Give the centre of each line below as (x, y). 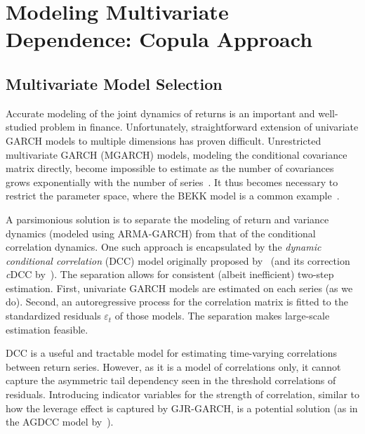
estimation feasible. (47, 329)
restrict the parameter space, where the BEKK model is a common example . (173, 196)
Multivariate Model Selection (114, 83)
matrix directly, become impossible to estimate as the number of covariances (170, 168)
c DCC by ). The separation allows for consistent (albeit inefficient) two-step (170, 274)
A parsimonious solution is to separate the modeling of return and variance (167, 219)
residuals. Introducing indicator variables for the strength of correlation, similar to (183, 394)
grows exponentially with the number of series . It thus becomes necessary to (172, 182)
